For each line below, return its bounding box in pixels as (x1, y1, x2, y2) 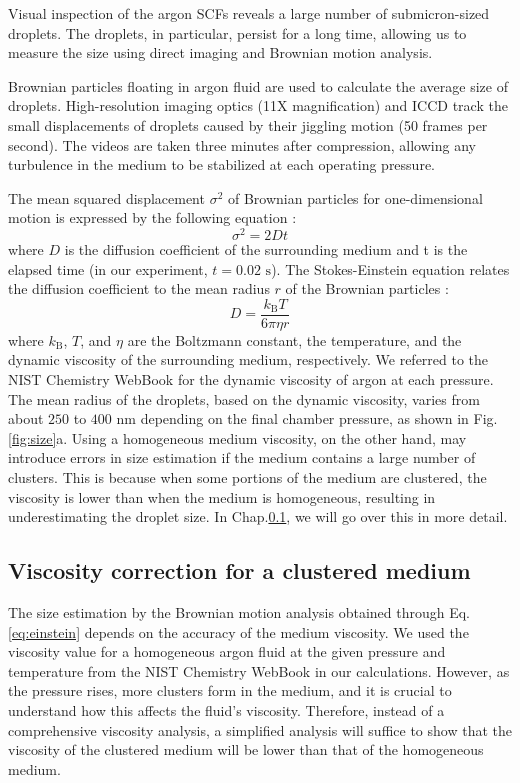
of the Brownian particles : (285, 278, 449, 299)
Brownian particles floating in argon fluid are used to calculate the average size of (8, 75, 508, 96)
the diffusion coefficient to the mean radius (8, 278, 270, 299)
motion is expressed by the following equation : (8, 207, 297, 228)
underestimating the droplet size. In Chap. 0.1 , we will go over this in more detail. (8, 506, 508, 527)
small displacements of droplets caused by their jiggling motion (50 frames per (8, 114, 488, 135)
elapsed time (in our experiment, (8, 258, 208, 279)
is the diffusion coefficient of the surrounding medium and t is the (64, 239, 468, 260)
